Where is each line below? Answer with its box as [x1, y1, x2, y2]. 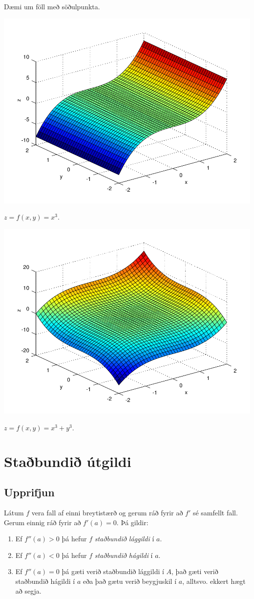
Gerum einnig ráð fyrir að [4, 517, 81, 527]
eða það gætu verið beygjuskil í [83, 576, 177, 586]
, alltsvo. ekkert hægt [182, 576, 246, 586]
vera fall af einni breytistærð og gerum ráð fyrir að [31, 508, 183, 518]
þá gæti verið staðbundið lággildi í [62, 566, 164, 577]
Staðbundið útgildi [4, 451, 131, 471]
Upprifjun [4, 485, 55, 500]
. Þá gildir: [116, 517, 148, 527]
